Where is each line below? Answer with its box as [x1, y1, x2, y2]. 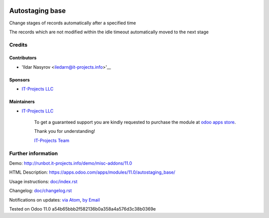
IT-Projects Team [34, 137, 70, 143]
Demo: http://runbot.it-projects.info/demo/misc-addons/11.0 [9, 160, 132, 166]
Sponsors [9, 77, 30, 83]
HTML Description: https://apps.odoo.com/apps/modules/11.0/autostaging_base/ [9, 169, 175, 175]
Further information [9, 150, 58, 157]
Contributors [9, 55, 37, 61]
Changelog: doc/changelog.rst [9, 188, 72, 194]
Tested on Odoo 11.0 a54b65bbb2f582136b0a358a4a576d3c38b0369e [9, 206, 156, 212]
